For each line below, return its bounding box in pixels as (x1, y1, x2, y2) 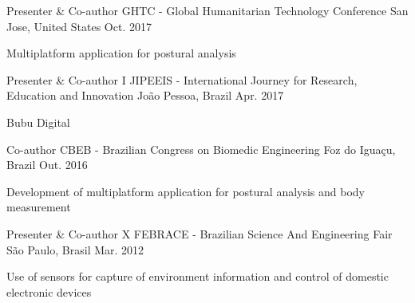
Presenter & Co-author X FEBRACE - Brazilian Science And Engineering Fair (6, 225, 393, 242)
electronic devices (6, 283, 92, 300)
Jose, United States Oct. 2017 (6, 18, 152, 34)
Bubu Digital (6, 113, 70, 130)
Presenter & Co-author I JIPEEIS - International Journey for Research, (6, 71, 358, 88)
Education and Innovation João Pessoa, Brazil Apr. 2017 (6, 87, 284, 104)
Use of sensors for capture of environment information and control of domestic (6, 268, 389, 285)
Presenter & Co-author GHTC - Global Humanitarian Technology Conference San (6, 2, 409, 18)
